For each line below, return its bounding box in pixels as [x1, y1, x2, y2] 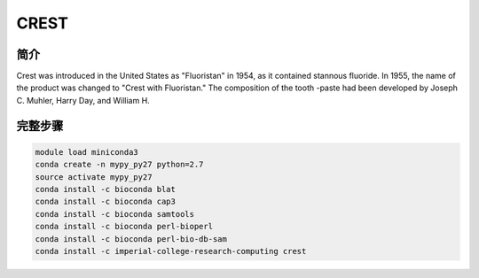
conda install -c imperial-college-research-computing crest [35, 246, 307, 256]
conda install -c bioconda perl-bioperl [35, 221, 213, 232]
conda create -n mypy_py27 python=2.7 [35, 159, 204, 170]
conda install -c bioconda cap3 [35, 197, 177, 207]
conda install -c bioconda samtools [35, 209, 195, 219]
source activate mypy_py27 [35, 172, 153, 181]
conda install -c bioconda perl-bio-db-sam [35, 234, 228, 243]
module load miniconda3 [35, 147, 139, 157]
